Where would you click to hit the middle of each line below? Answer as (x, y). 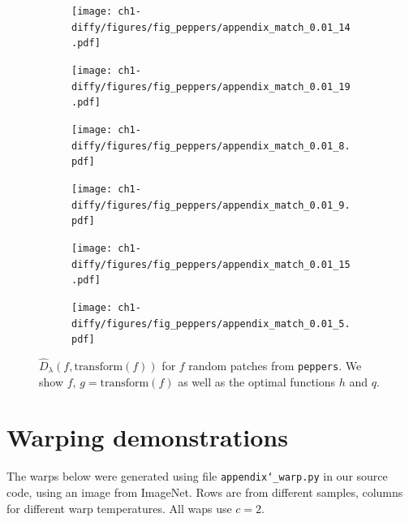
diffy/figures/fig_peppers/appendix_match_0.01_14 (211, 27)
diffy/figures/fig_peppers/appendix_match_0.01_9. (211, 205)
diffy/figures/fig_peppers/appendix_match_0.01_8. (211, 146)
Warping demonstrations (147, 437)
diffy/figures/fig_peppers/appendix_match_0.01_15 (211, 264)
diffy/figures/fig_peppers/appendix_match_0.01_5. (211, 324)
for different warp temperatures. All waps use (119, 508)
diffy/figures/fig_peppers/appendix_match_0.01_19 (211, 86)
